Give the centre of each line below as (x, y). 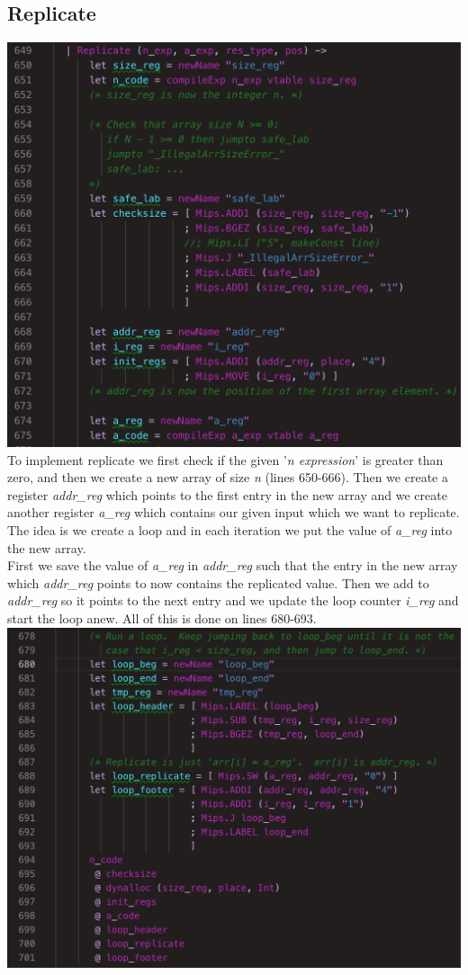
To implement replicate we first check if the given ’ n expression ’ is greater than (225, 459)
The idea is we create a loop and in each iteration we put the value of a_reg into (230, 530)
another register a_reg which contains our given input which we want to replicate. (234, 512)
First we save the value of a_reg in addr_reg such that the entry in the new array (233, 565)
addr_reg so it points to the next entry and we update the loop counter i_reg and (233, 600)
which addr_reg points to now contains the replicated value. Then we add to (218, 582)
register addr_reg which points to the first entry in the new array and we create (227, 494)
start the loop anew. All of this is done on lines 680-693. (162, 618)
